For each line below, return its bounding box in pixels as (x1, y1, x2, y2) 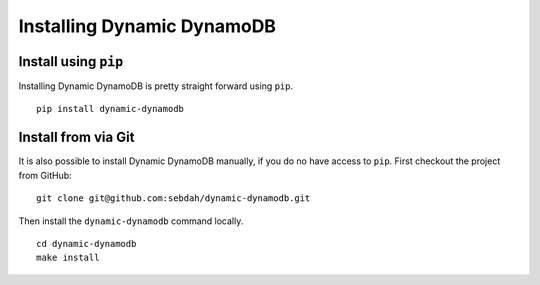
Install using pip (18, 53, 124, 70)
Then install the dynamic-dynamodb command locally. (18, 215, 244, 227)
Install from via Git (18, 129, 135, 146)
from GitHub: (18, 169, 72, 181)
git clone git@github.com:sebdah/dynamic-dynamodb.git (36, 193, 311, 204)
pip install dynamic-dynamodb (36, 103, 185, 115)
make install (36, 252, 100, 264)
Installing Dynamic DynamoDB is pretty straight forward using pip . (18, 80, 294, 92)
